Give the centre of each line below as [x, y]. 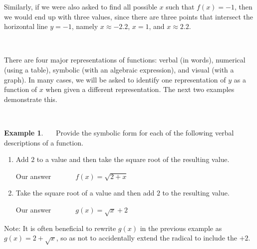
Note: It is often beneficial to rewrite [60, 228]
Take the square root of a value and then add [85, 193]
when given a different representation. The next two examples [140, 89]
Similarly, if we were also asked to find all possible [81, 6]
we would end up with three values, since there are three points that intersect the [129, 16]
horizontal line [26, 26]
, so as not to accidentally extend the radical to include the [146, 238]
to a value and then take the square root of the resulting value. [133, 159]
